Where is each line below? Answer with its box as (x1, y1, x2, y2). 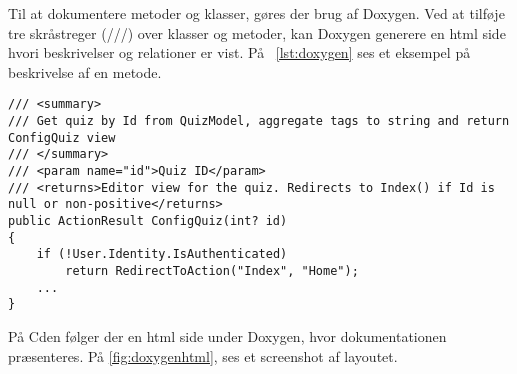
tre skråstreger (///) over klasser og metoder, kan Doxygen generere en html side (8, 22, 506, 43)
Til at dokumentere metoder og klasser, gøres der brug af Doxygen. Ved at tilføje (8, 3, 505, 23)
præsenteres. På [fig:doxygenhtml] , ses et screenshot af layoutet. (8, 345, 398, 366)
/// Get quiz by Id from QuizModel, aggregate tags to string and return (8, 114, 510, 129)
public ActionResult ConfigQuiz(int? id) (8, 213, 288, 228)
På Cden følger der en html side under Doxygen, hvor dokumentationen (8, 325, 447, 346)
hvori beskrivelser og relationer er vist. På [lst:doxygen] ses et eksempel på (8, 42, 471, 63)
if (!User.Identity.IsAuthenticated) (36, 247, 288, 262)
